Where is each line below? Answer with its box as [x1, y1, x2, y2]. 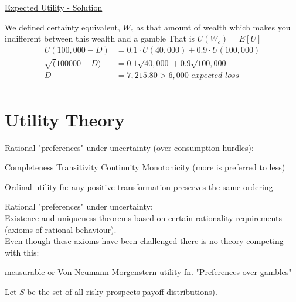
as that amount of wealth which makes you [136, 20, 291, 33]
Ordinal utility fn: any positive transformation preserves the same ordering [5, 180, 273, 193]
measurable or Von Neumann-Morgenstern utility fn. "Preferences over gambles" [5, 266, 292, 278]
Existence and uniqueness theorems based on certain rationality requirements [5, 211, 282, 224]
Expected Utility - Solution [5, 1, 103, 13]
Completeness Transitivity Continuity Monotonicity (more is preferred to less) [5, 161, 285, 173]
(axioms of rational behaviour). [5, 223, 117, 235]
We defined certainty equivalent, [5, 20, 120, 33]
